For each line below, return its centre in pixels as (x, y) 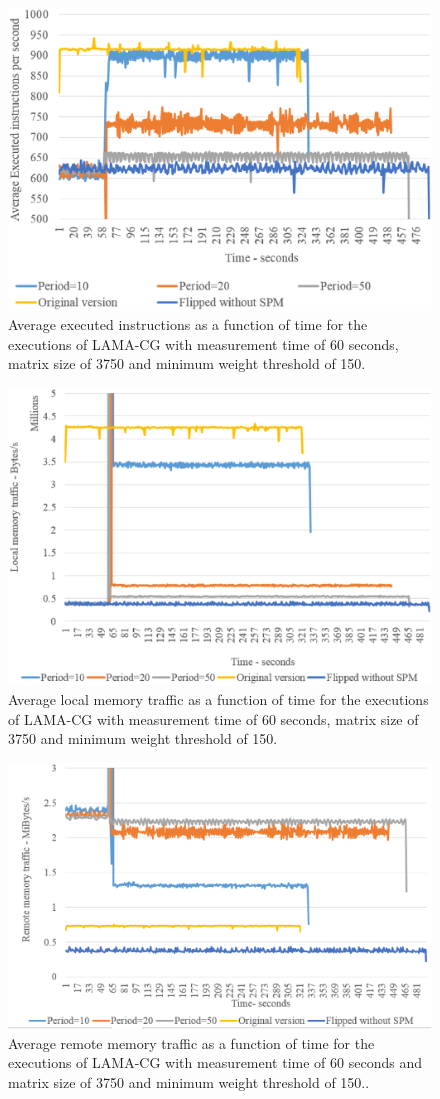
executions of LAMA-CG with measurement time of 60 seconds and (215, 1062)
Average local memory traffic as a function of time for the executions (218, 698)
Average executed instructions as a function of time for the (188, 324)
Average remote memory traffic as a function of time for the (191, 1042)
